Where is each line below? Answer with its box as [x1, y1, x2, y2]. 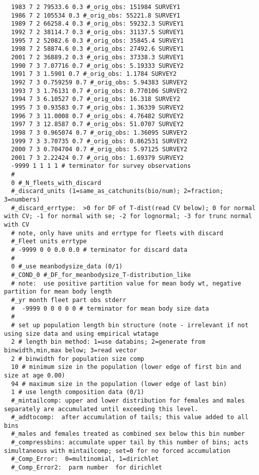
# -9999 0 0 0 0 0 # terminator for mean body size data [11, 305, 209, 312]
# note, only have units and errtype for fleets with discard [11, 229, 223, 237]
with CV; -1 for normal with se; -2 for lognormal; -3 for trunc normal [4, 213, 252, 220]
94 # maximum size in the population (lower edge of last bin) [11, 380, 227, 388]
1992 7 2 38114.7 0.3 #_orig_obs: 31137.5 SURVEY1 [11, 28, 184, 36]
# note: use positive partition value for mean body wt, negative [11, 279, 241, 287]
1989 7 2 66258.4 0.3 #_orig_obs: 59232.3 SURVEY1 [11, 20, 184, 28]
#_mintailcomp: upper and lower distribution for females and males [11, 397, 245, 404]
